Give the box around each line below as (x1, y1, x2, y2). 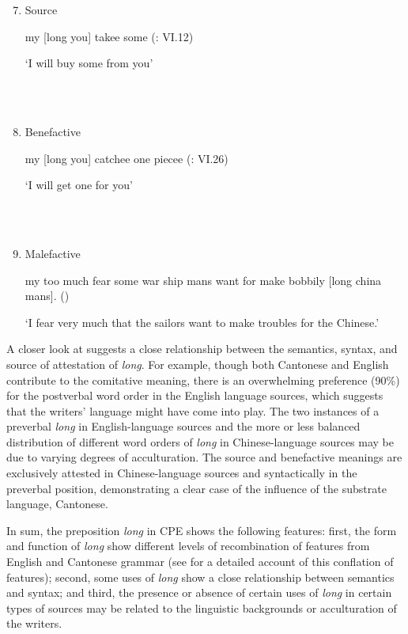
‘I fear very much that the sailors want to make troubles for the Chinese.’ (25, 313, 380, 330)
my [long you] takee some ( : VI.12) (25, 28, 194, 44)
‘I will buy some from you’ (25, 55, 153, 71)
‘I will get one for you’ (25, 177, 133, 193)
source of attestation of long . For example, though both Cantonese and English (6, 355, 389, 372)
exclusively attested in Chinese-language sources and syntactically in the (6, 465, 357, 481)
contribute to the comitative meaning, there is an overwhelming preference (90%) (6, 371, 400, 388)
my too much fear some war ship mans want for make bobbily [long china (25, 271, 382, 288)
